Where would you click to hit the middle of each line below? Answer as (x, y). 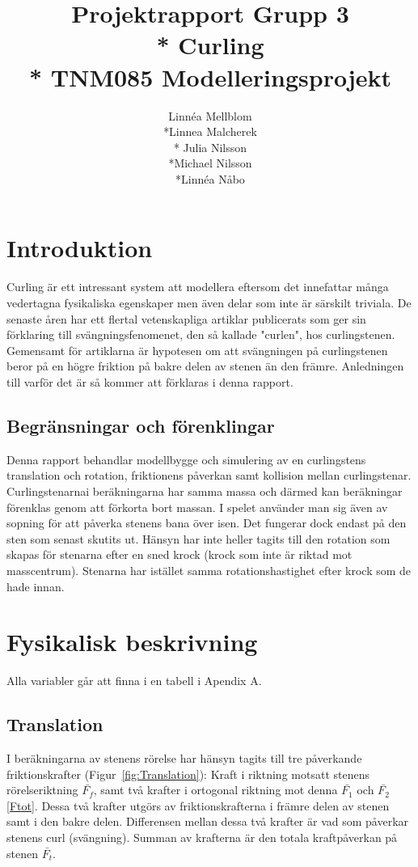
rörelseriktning (42, 790)
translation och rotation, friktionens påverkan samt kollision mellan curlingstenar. (209, 475)
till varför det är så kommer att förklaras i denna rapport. (150, 381)
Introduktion (80, 248)
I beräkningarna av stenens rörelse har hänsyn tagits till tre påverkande (184, 758)
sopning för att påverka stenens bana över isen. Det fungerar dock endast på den (207, 523)
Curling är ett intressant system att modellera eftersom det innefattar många (198, 287)
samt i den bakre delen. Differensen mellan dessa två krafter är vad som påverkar (208, 821)
